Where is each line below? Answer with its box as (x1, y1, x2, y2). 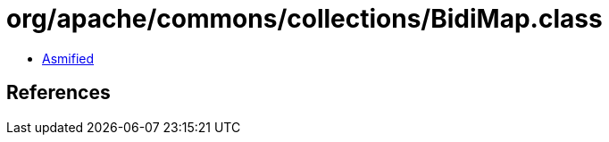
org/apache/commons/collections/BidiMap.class (6, 4, 603, 34)
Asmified (42, 50, 95, 66)
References (6, 81, 111, 104)
